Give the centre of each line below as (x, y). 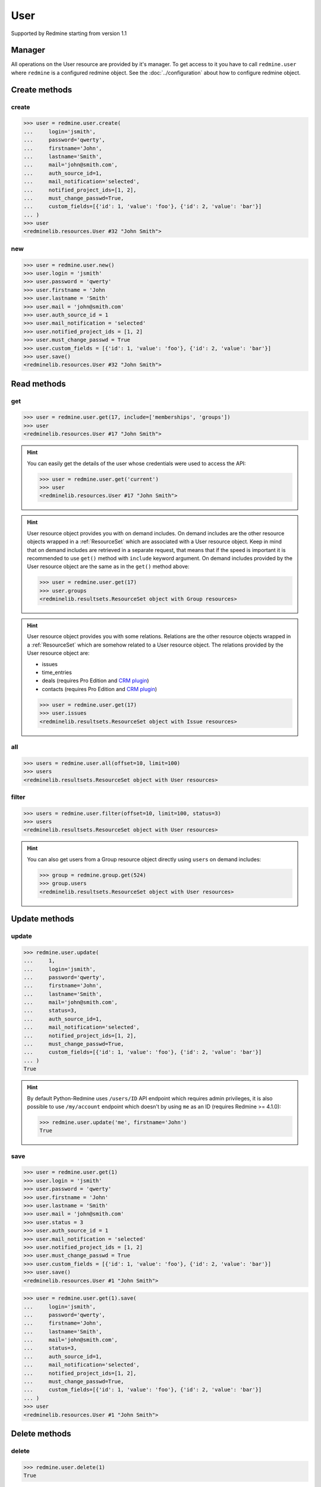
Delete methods (41, 1434)
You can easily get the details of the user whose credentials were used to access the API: (136, 463)
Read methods (39, 384)
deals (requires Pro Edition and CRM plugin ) (95, 680)
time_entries (57, 673)
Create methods (42, 90)
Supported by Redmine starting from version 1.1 (69, 33)
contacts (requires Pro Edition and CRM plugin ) (100, 689)
